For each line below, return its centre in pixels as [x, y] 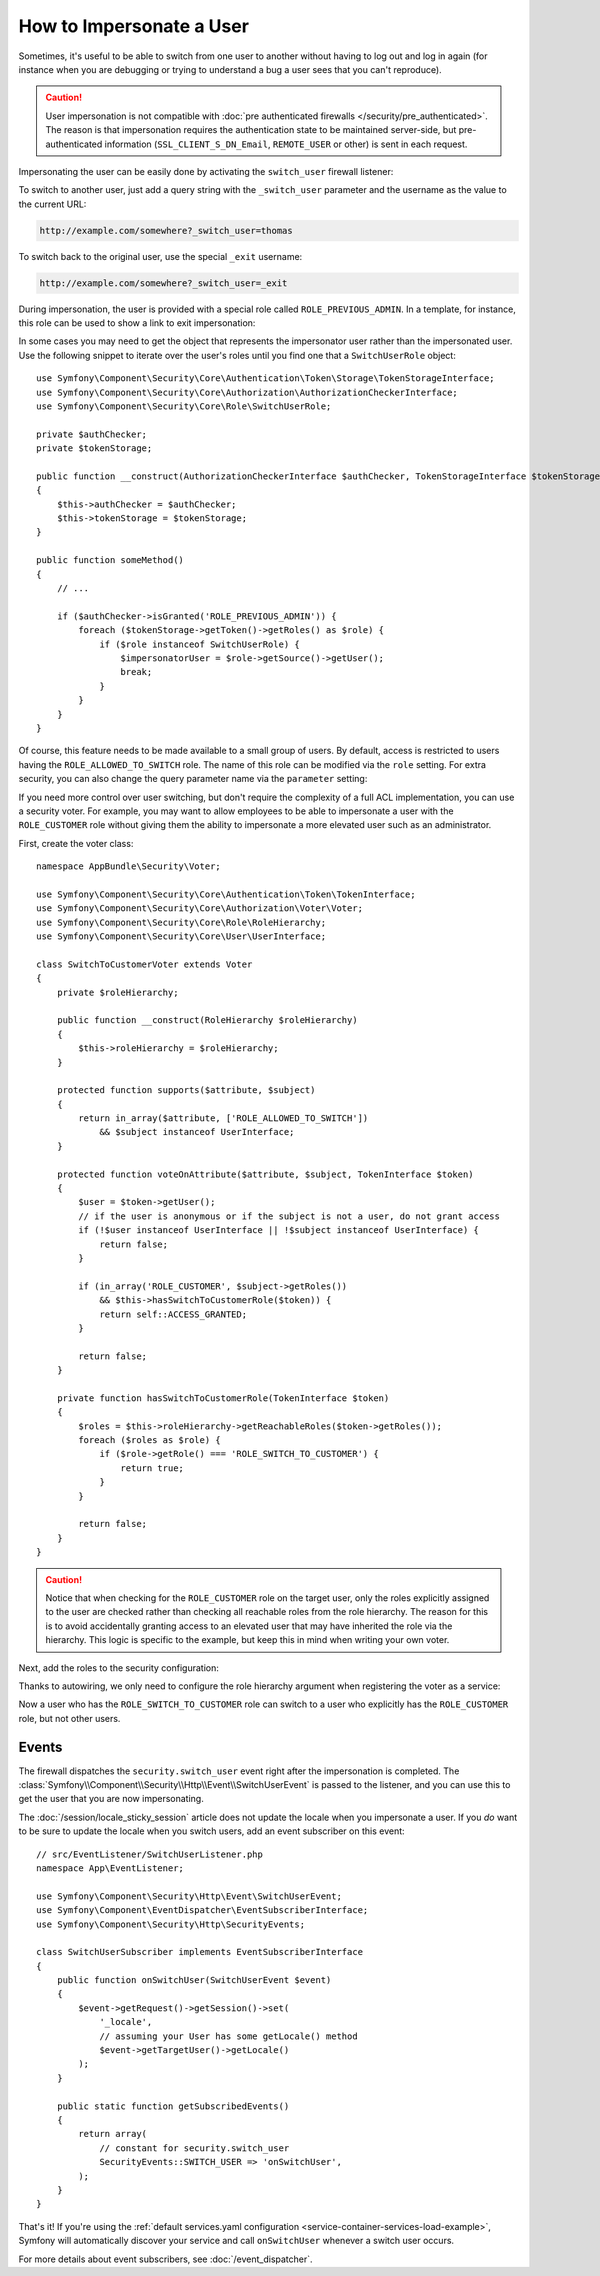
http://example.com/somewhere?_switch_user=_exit [163, 283]
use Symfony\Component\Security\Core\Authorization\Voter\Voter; [200, 908]
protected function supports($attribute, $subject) [186, 1090]
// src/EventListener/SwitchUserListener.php [150, 1854]
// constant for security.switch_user [194, 2148]
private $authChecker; [92, 434]
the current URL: [52, 204]
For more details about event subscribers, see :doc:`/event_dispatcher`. [166, 2259]
